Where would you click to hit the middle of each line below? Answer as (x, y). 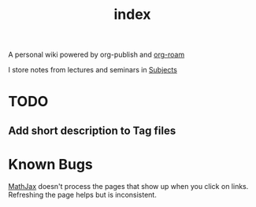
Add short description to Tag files (92, 130)
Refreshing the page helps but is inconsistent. (83, 194)
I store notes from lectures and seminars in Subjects (93, 70)
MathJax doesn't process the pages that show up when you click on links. (128, 186)
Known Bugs (50, 164)
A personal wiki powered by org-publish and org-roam (96, 55)
